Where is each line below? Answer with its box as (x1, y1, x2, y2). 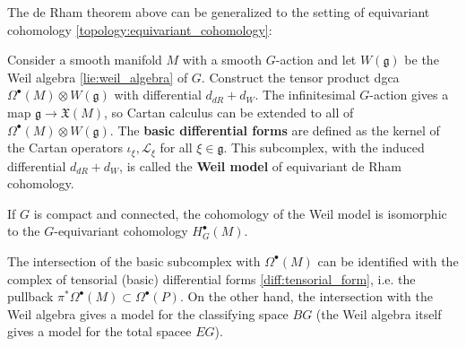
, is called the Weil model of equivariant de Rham (119, 156, 401, 175)
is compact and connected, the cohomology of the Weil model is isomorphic (33, 204, 447, 222)
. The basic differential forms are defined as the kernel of (109, 120, 440, 139)
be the (404, 50, 439, 69)
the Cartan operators (7, 138, 123, 157)
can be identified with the (317, 251, 459, 270)
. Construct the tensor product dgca (201, 67, 400, 86)
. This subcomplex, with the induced (223, 138, 425, 157)
